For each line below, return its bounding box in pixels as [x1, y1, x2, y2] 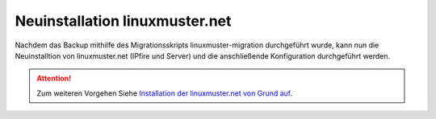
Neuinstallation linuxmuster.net [15, 12, 232, 30]
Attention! [36, 73, 72, 84]
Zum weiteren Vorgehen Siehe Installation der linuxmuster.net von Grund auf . [36, 88, 293, 98]
